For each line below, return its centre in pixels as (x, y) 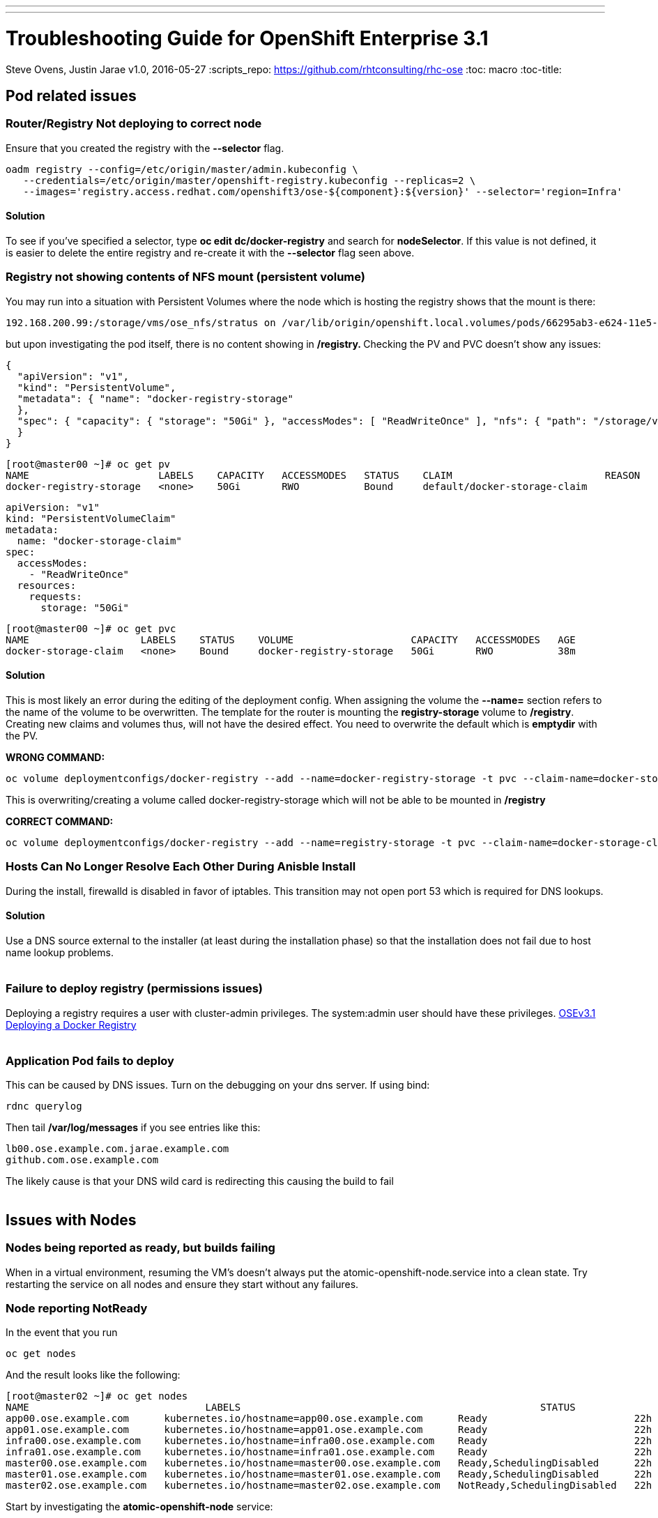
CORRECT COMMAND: (60, 821)
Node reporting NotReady (77, 1308)
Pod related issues (71, 95)
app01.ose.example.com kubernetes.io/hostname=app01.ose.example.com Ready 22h (329, 1430)
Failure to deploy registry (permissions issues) (135, 989)
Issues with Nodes (71, 1220)
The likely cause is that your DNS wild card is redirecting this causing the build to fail (200, 1181)
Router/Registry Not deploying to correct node (134, 124)
